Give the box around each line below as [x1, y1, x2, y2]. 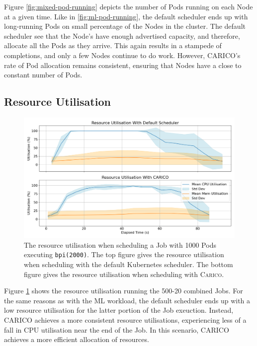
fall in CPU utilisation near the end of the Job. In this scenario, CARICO [4, 324, 229, 335]
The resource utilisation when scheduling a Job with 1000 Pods [24, 239, 216, 250]
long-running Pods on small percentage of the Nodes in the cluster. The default [4, 21, 246, 31]
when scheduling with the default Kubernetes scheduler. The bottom [24, 259, 233, 270]
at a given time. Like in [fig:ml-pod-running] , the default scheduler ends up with [4, 11, 248, 21]
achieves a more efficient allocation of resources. [4, 334, 149, 345]
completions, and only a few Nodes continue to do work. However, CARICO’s [4, 50, 241, 60]
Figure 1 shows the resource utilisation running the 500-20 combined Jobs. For [4, 285, 243, 296]
